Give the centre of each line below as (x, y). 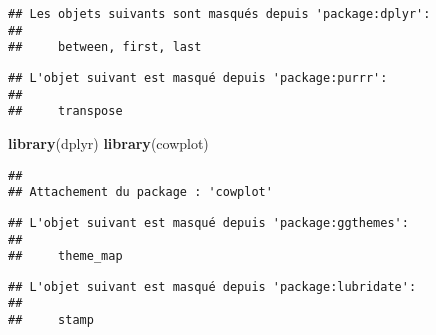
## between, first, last (105, 47)
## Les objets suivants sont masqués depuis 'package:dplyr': (219, 14)
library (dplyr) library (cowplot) (108, 142)
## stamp (51, 320)
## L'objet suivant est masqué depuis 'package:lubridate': (212, 286)
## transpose (65, 111)
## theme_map (65, 256)
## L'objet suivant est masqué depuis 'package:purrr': (198, 77)
